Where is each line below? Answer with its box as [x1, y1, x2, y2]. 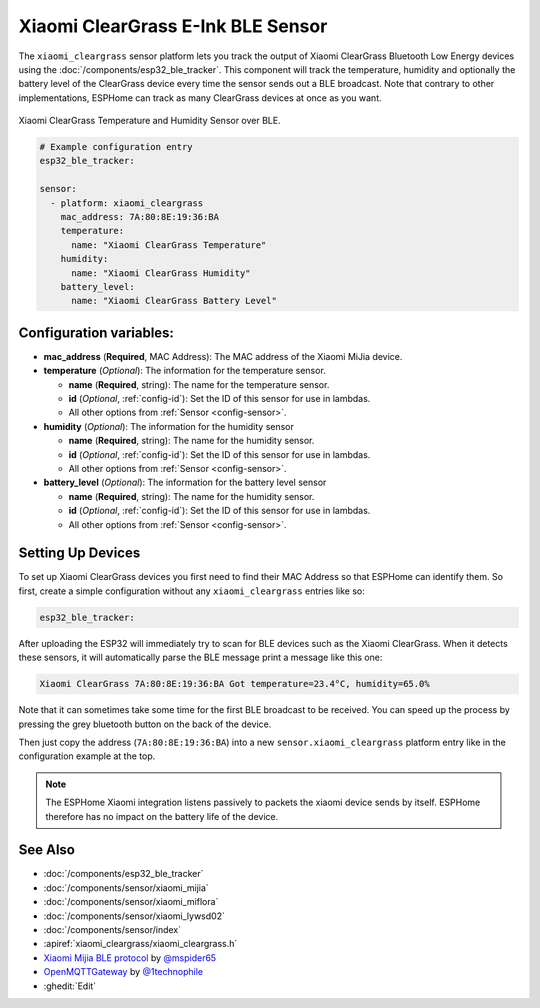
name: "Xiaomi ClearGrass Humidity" [71, 267, 251, 279]
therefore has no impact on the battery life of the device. [45, 810, 279, 822]
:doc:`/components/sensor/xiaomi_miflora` [43, 896, 219, 908]
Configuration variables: [18, 324, 175, 341]
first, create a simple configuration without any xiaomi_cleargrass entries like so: [18, 585, 365, 597]
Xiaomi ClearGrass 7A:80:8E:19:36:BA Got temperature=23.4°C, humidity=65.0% [39, 678, 430, 690]
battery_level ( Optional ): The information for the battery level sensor [43, 476, 327, 489]
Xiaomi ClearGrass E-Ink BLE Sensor [18, 15, 328, 37]
